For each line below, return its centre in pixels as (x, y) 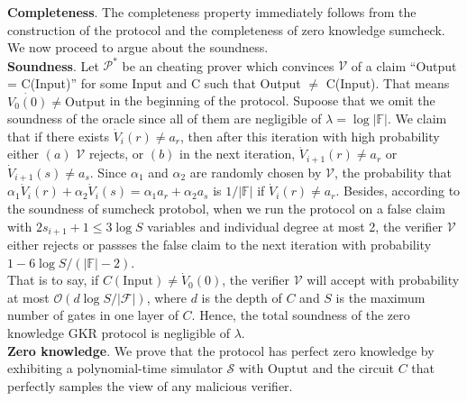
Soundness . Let (53, 65)
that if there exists (58, 136)
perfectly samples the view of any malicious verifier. (150, 385)
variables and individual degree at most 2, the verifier (295, 226)
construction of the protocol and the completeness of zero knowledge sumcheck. (226, 29)
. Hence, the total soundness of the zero (301, 315)
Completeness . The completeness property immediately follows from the (212, 12)
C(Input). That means (388, 82)
